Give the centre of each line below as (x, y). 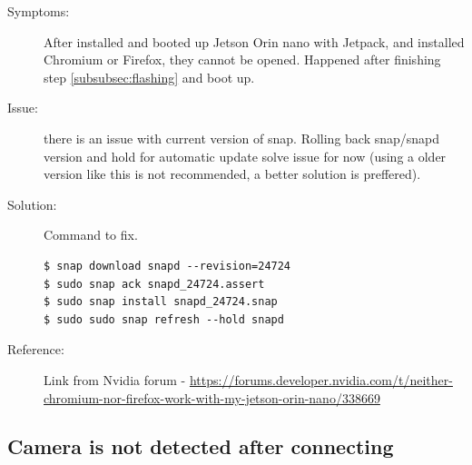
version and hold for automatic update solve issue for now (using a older (245, 156)
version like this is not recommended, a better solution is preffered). (232, 174)
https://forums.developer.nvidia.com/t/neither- (321, 379)
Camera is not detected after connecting (201, 446)
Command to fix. (91, 235)
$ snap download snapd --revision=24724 (167, 266)
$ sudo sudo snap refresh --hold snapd (164, 319)
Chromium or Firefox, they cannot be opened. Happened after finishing (242, 59)
